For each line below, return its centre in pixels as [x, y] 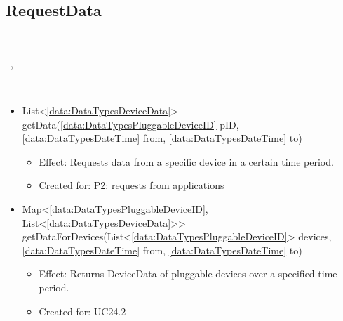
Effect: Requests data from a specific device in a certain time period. [186, 161]
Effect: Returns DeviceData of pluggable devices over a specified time [188, 274]
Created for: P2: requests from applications [132, 185]
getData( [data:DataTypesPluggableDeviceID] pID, [130, 124]
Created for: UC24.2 [82, 311]
